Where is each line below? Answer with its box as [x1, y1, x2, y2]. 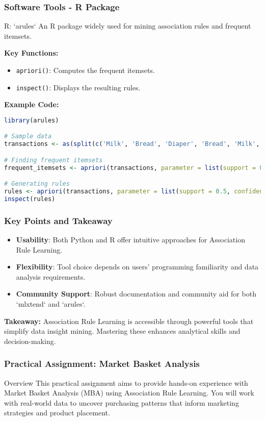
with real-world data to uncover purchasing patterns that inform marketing [4, 397, 239, 408]
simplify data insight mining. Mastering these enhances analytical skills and [4, 326, 241, 336]
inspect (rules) [4, 195, 56, 203]
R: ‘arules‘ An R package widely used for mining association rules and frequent [4, 20, 251, 31]
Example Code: [4, 99, 59, 110]
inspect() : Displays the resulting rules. [16, 82, 141, 92]
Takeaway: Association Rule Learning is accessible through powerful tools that [4, 315, 254, 326]
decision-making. [4, 335, 56, 346]
